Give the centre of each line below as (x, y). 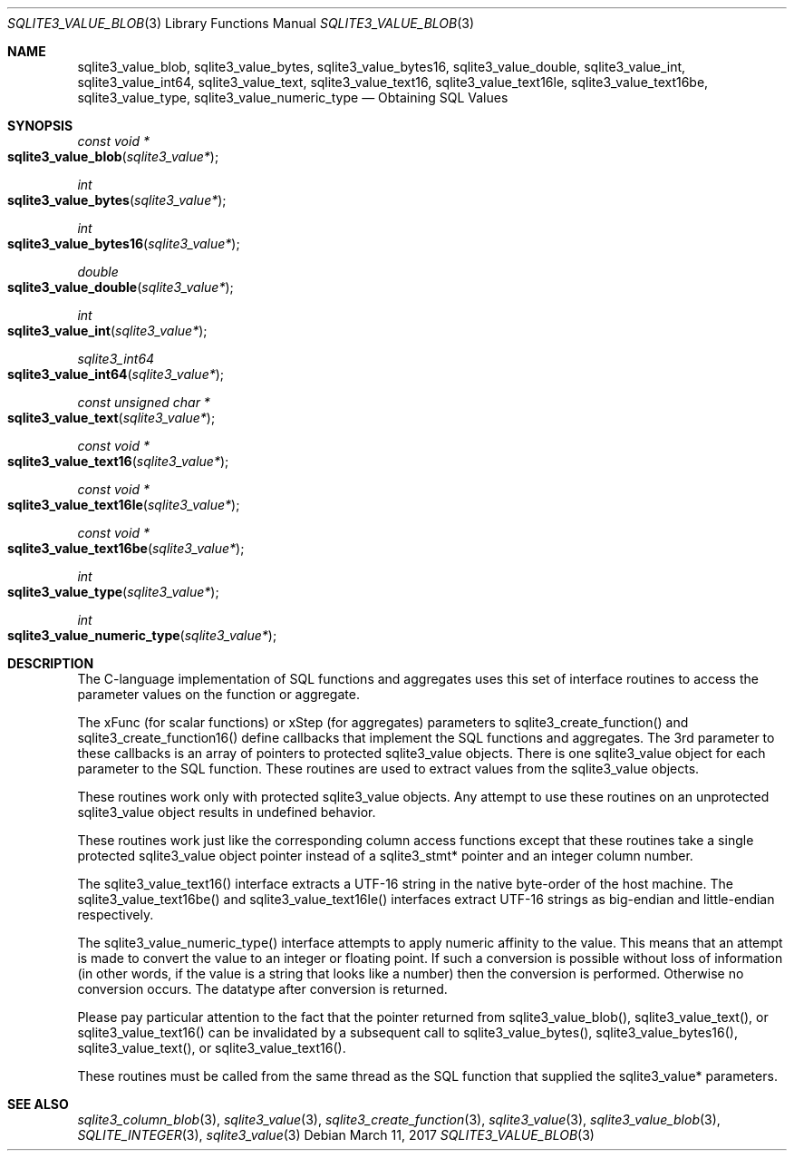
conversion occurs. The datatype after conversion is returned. (262, 989)
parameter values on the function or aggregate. (218, 694)
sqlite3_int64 (116, 359)
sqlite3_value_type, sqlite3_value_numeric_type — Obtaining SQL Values (293, 97)
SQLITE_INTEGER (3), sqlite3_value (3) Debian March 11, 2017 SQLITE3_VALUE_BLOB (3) (336, 1135)
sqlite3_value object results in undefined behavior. (227, 812)
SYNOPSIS (40, 126)
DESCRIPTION (51, 663)
